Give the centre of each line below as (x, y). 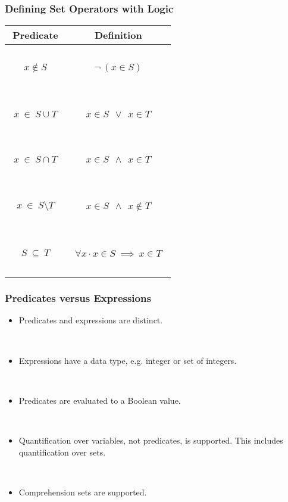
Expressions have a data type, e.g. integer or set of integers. (128, 360)
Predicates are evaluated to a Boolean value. (100, 400)
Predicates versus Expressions (78, 298)
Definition (118, 35)
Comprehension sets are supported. (83, 492)
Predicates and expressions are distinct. (91, 320)
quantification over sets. (62, 452)
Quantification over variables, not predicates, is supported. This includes (151, 440)
